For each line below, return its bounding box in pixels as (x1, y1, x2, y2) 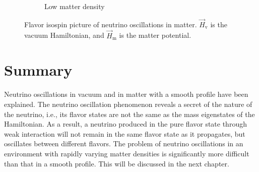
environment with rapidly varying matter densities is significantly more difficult (4, 148, 249, 158)
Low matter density (44, 1, 105, 11)
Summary (4, 60, 73, 80)
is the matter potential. (119, 30, 191, 40)
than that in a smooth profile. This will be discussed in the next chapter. (4, 158, 229, 168)
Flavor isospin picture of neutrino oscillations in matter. (24, 19, 197, 29)
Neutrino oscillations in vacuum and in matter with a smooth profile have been (4, 89, 248, 99)
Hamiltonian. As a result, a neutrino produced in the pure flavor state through (4, 119, 247, 129)
